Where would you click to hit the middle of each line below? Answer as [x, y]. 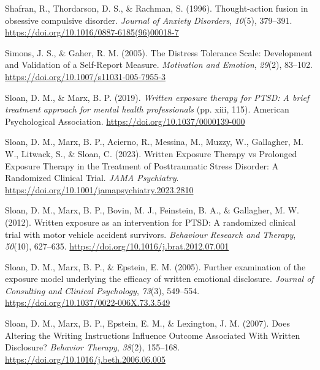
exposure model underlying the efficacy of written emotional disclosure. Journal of [159, 279]
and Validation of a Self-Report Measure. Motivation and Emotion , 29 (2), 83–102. [159, 65]
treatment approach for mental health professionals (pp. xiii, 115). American [147, 109]
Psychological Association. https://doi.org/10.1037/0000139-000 [125, 121]
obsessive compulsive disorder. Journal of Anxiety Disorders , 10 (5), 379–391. [149, 20]
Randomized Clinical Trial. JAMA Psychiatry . [92, 178]
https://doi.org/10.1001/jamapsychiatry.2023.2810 [99, 189]
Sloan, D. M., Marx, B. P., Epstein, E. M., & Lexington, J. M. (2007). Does [147, 323]
